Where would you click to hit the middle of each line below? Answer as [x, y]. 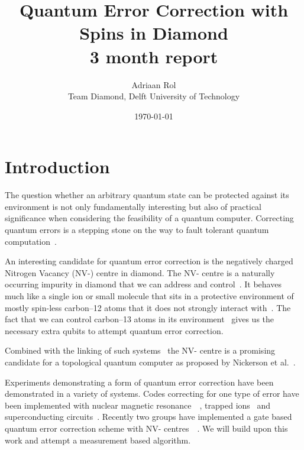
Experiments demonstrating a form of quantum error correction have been [139, 382]
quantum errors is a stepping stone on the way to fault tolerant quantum [137, 229]
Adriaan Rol [154, 84]
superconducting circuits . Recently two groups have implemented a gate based [148, 417]
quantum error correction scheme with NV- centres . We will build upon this [146, 428]
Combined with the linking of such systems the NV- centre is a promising [140, 350]
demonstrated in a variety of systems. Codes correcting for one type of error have [152, 394]
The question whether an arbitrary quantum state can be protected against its [147, 195]
